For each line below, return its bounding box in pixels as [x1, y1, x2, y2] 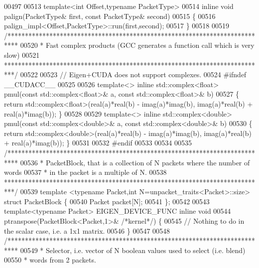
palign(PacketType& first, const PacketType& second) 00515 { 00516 [4, 10, 216, 21]
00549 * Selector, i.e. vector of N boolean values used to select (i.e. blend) [20, 245, 246, 255]
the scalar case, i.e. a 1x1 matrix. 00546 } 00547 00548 [4, 225, 170, 236]
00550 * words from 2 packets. [4, 255, 96, 265]
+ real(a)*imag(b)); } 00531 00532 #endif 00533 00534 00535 [4, 137, 192, 148]
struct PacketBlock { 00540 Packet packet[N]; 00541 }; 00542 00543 [4, 196, 210, 206]
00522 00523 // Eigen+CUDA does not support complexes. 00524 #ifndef [20, 69, 247, 80]
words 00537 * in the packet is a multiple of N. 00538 [4, 167, 167, 177]
